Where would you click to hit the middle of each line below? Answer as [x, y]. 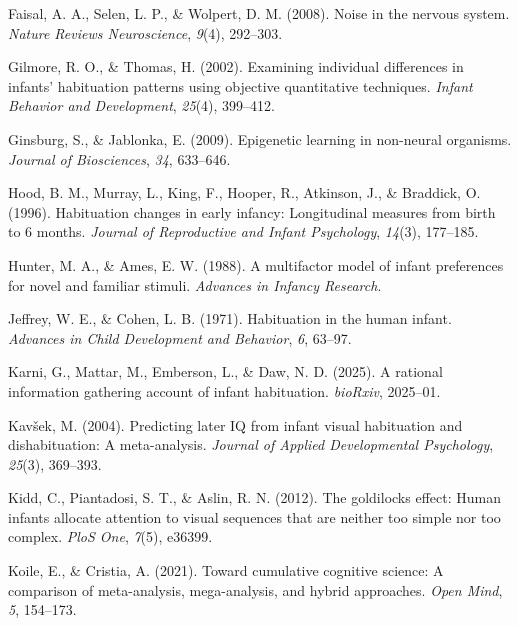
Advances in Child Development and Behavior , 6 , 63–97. [180, 337]
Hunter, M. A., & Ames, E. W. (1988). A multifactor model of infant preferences [256, 264]
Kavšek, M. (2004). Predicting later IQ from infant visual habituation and [235, 424]
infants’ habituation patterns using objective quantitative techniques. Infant [240, 85]
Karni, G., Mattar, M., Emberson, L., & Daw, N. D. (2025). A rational [225, 371]
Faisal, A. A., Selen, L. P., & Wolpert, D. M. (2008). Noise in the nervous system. [259, 13]
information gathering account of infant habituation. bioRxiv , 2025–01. [224, 390]
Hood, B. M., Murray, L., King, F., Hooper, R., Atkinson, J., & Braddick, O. [244, 192]
